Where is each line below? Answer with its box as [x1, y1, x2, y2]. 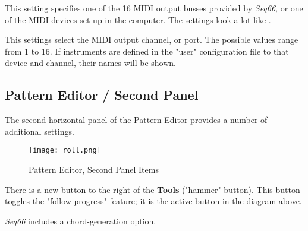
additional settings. [5, 125, 74, 137]
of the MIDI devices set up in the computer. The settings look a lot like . [5, 13, 271, 26]
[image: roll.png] [29, 146, 101, 155]
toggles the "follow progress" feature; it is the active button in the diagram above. [5, 195, 302, 207]
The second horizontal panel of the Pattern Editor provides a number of [5, 113, 268, 126]
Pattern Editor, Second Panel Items [29, 163, 159, 176]
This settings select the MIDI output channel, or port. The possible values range [5, 33, 298, 46]
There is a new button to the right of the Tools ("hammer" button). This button [5, 183, 300, 195]
